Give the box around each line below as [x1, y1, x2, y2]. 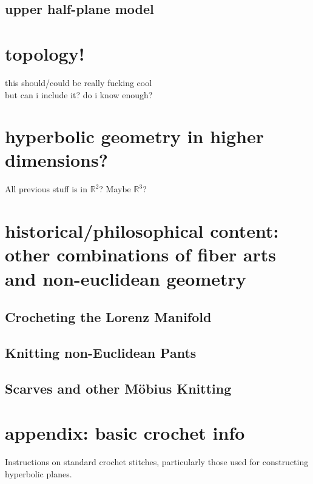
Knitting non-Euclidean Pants [5, 343, 197, 361]
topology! [5, 41, 85, 66]
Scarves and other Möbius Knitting [5, 378, 232, 397]
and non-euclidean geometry [5, 266, 246, 291]
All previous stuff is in [5, 183, 87, 195]
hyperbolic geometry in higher [5, 124, 264, 149]
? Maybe [99, 183, 131, 195]
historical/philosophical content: [5, 218, 279, 243]
